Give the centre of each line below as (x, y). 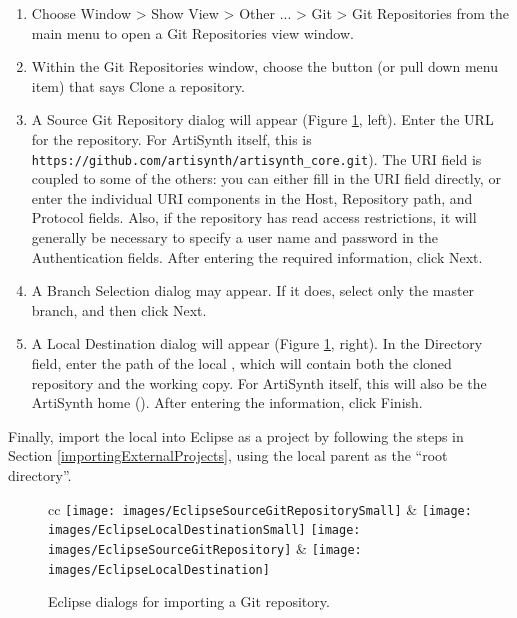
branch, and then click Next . (119, 309)
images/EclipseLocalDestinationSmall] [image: (204, 530)
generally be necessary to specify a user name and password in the (234, 237)
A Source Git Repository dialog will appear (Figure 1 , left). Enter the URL (262, 119)
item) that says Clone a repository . (138, 85)
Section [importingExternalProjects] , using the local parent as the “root (228, 455)
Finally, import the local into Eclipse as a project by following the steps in (236, 435)
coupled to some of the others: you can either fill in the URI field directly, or (266, 178)
